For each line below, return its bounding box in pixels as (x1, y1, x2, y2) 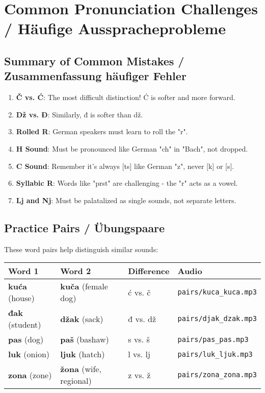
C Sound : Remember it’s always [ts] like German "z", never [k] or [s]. (16, 160, 234, 171)
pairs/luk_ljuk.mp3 (177, 350, 253, 358)
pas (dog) (8, 333, 44, 346)
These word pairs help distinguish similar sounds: (4, 243, 158, 254)
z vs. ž (128, 369, 151, 381)
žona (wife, (60, 363, 101, 375)
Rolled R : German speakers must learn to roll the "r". (16, 126, 188, 137)
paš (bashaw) (60, 333, 109, 346)
